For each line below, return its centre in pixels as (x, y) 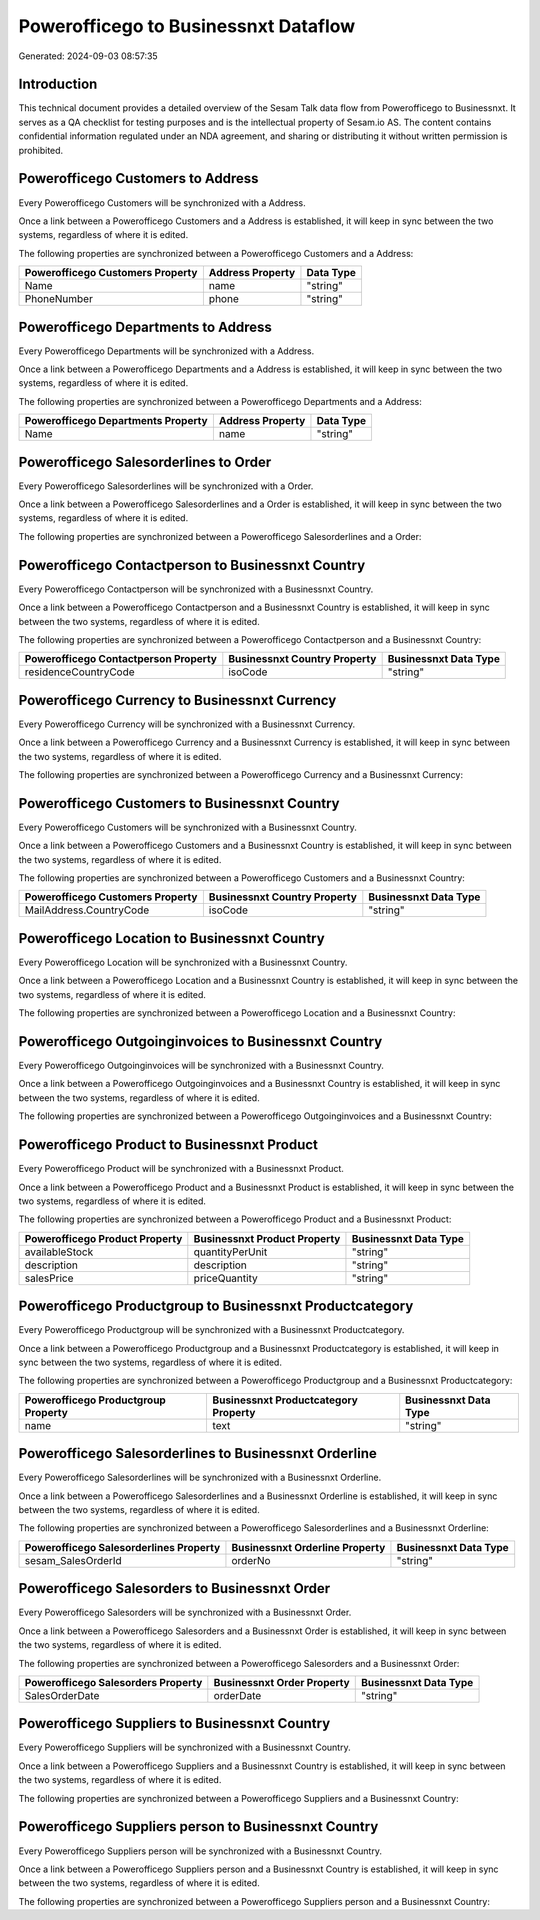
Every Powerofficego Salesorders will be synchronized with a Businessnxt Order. (185, 1612)
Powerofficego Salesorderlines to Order (145, 461)
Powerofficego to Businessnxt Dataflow (187, 26)
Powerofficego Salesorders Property (113, 1682)
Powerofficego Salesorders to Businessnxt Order (174, 1588)
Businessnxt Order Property (281, 1682)
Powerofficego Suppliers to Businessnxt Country (174, 1723)
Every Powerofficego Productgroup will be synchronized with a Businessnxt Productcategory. (211, 1330)
